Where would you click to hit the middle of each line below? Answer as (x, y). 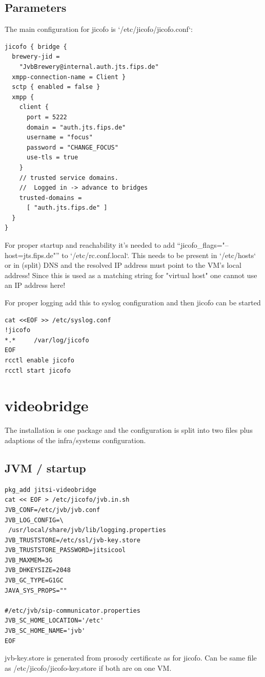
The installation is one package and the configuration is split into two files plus (129, 430)
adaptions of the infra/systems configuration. (75, 440)
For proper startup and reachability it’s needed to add (90, 245)
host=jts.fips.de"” (32, 255)
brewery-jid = (36, 57)
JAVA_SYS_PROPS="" (36, 590)
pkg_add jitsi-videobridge (50, 490)
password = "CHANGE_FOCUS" (72, 147)
